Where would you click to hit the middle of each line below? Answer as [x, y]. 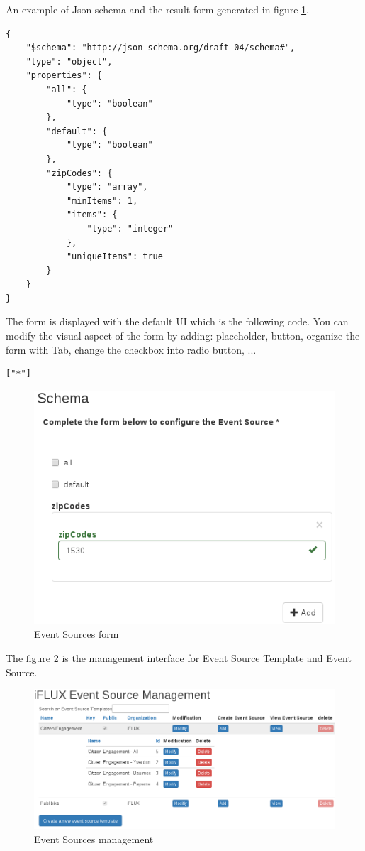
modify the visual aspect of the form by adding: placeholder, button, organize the [183, 336]
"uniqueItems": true [114, 257]
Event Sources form [77, 634]
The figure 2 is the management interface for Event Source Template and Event [179, 658]
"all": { [67, 89]
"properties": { [64, 76]
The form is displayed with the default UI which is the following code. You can [177, 321]
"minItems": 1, [102, 201]
